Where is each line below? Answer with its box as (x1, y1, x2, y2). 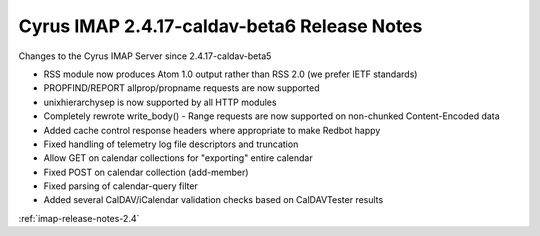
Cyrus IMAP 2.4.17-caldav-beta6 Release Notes (18, 15, 423, 37)
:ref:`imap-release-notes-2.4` (18, 212, 140, 224)
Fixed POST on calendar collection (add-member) (43, 166, 249, 178)
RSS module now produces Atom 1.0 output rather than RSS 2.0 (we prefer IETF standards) (43, 68, 418, 80)
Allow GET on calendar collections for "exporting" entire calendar (43, 152, 314, 164)
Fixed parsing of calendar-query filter (43, 180, 199, 192)
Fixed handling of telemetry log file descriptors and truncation (43, 138, 299, 150)
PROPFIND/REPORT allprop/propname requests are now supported (43, 82, 320, 94)
